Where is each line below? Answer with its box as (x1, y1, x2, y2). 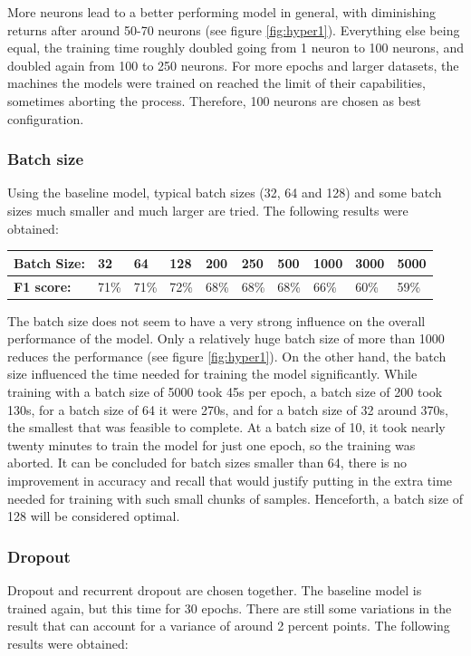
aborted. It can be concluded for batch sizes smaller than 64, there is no (7, 453, 408, 472)
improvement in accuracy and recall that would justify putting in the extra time (7, 470, 453, 489)
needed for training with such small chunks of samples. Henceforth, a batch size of (7, 488, 464, 507)
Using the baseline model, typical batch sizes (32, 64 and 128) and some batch (7, 183, 442, 202)
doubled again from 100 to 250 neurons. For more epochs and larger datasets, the (7, 55, 459, 74)
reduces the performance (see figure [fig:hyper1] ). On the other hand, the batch (7, 346, 447, 365)
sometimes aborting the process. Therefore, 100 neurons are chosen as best (7, 91, 421, 110)
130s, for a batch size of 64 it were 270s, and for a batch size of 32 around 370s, (7, 400, 448, 419)
